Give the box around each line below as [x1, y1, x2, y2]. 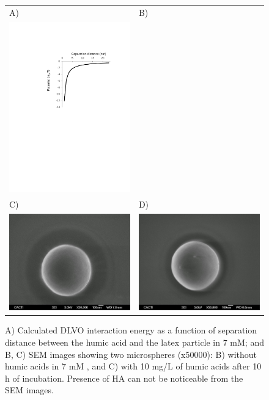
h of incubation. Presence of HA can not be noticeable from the [5, 371, 243, 384]
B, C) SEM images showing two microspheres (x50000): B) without [5, 347, 257, 360]
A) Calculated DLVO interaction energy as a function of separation [5, 324, 257, 336]
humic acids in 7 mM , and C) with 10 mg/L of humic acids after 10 [5, 360, 262, 373]
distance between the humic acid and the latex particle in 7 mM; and [5, 336, 264, 349]
